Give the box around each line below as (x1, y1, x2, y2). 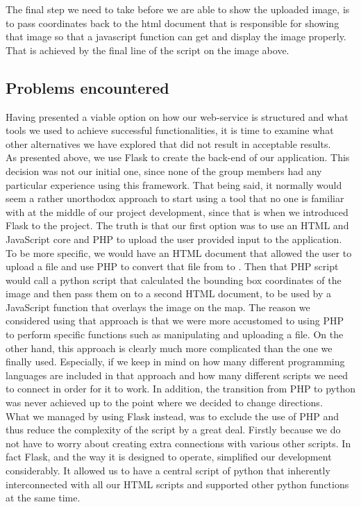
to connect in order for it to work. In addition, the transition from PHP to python (6, 381, 355, 396)
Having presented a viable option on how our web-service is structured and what (6, 109, 349, 124)
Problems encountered (6, 76, 169, 98)
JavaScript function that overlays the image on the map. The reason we (6, 299, 310, 314)
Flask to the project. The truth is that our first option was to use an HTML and (6, 218, 349, 233)
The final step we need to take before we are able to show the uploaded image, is (6, 2, 350, 16)
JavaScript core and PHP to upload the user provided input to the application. (6, 231, 342, 246)
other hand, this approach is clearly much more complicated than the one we (6, 340, 333, 355)
